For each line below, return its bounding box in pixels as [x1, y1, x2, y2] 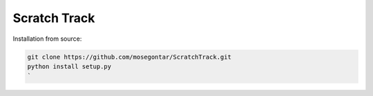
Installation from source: [12, 35, 82, 43]
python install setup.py [27, 62, 112, 70]
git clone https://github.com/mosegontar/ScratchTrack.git [27, 52, 231, 61]
